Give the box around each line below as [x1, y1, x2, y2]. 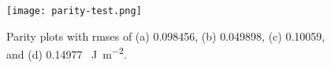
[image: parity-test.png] [6, 5, 142, 16]
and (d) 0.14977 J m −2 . [6, 44, 127, 62]
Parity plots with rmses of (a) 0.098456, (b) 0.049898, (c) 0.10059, [6, 27, 325, 44]
